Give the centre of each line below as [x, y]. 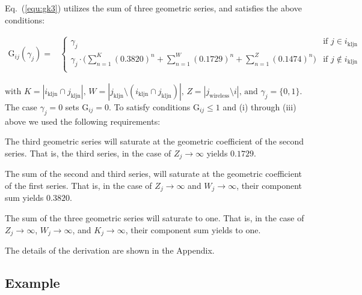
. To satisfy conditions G [154, 106]
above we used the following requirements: [83, 121]
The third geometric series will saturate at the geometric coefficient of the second [155, 141]
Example [32, 283]
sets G [77, 106]
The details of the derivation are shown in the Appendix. [110, 250]
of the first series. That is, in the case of [78, 185]
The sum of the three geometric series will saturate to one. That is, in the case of [155, 217]
